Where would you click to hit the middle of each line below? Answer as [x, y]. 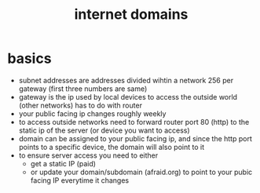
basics [29, 58]
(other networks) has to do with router [81, 105]
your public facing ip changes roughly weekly [92, 113]
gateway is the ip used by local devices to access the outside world [128, 96]
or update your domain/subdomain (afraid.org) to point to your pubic [141, 172]
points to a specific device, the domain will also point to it [112, 147]
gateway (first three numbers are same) [83, 89]
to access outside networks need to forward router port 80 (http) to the [134, 122]
